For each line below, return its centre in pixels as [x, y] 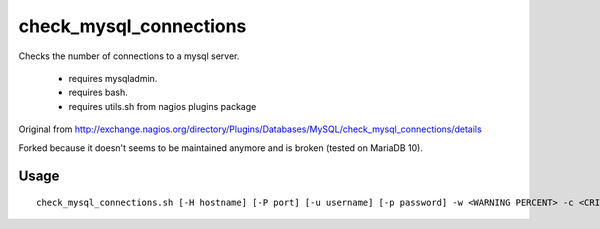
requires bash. [98, 92]
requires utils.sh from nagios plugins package [162, 106]
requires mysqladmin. [113, 78]
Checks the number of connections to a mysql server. [129, 56]
